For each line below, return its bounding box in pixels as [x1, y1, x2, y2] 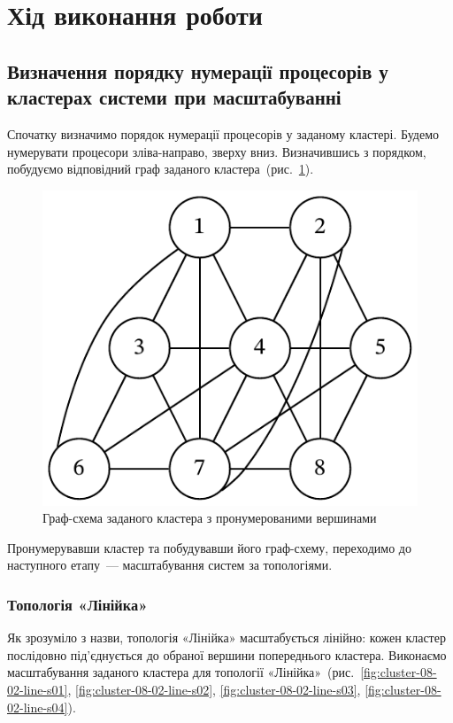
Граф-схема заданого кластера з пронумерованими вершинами [42, 509, 377, 527]
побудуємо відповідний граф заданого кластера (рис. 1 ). [7, 159, 314, 178]
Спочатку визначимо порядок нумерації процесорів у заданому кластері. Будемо [7, 124, 440, 143]
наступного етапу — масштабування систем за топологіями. [7, 556, 333, 574]
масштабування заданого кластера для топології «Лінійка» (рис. [7, 663, 355, 681]
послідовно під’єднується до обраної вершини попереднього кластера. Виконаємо [7, 645, 447, 664]
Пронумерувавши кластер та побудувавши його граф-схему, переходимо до [7, 538, 411, 556]
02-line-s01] [7, 680, 68, 699]
